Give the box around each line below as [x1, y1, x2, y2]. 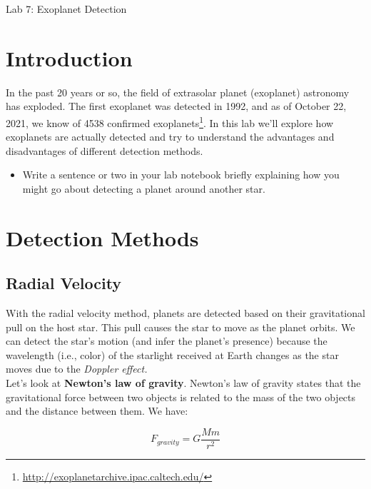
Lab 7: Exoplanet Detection [6, 1, 127, 16]
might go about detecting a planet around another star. [22, 181, 265, 196]
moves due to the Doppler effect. [6, 361, 148, 376]
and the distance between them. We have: [6, 403, 188, 418]
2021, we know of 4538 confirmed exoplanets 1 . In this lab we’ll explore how [6, 113, 334, 130]
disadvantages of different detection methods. [6, 143, 203, 158]
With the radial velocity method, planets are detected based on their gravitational [6, 306, 365, 321]
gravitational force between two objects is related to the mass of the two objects [6, 389, 356, 404]
